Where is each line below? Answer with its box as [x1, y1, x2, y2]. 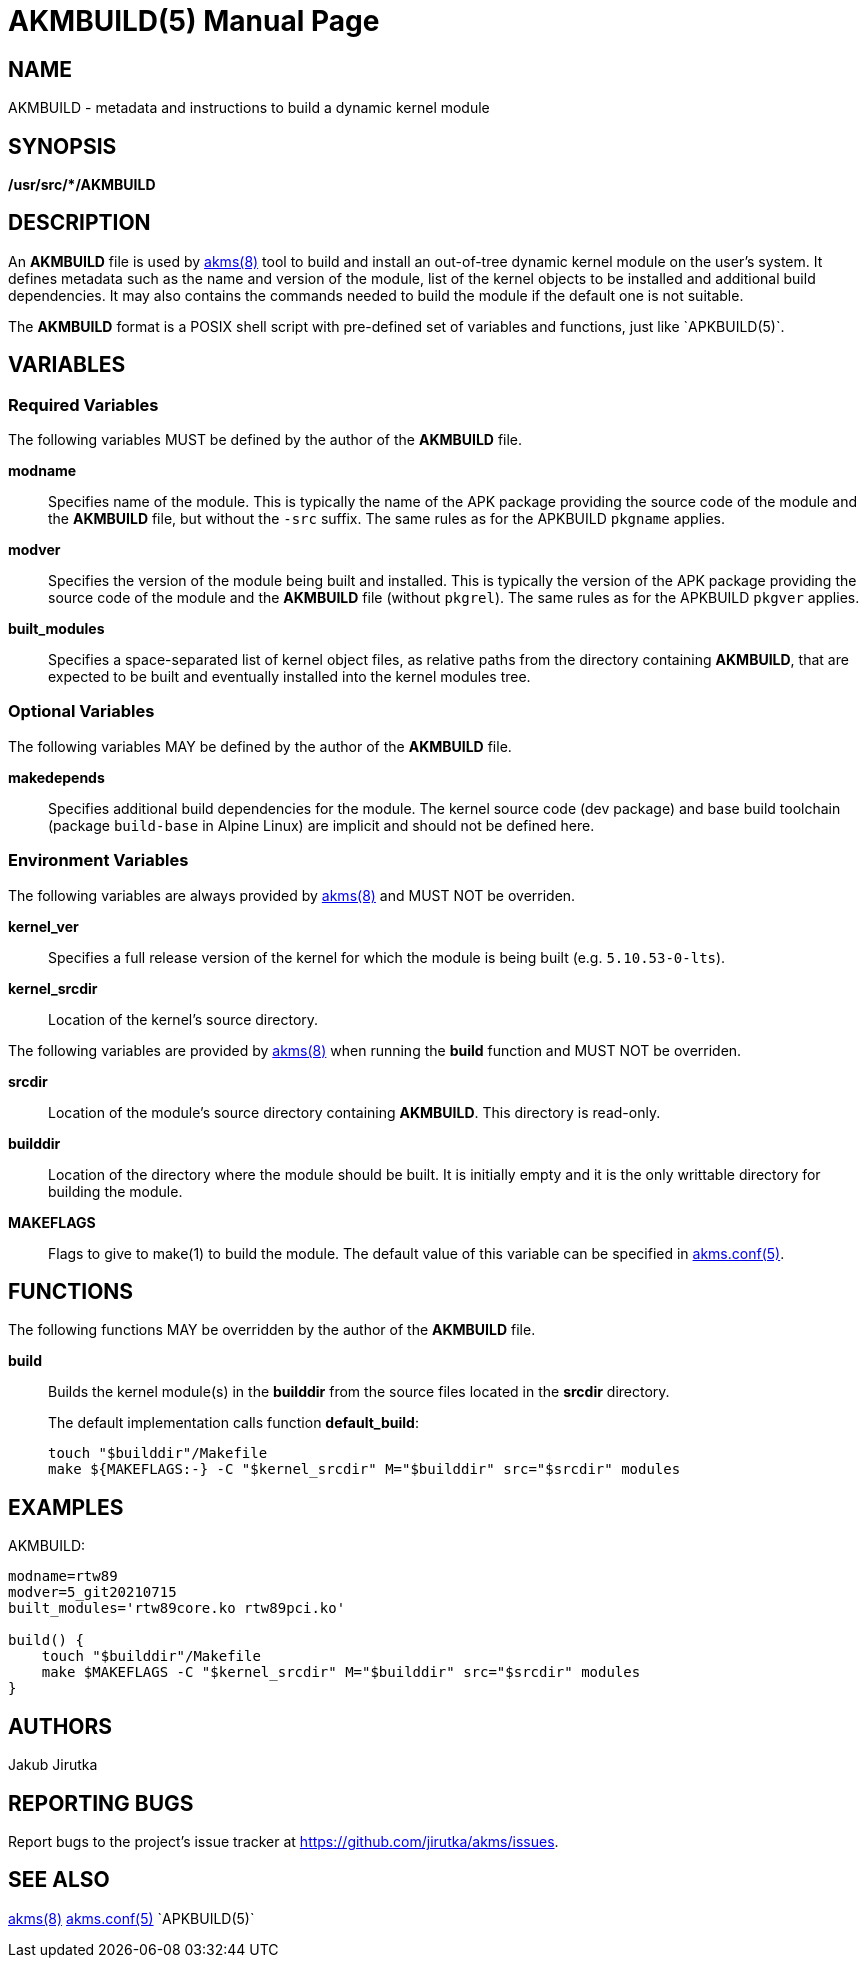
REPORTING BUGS [8, 1790, 194, 1816]
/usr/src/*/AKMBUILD [8, 176, 156, 194]
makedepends [8, 768, 105, 786]
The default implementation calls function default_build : [48, 1414, 419, 1432]
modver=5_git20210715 [8, 1584, 177, 1601]
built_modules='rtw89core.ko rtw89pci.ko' [8, 1600, 346, 1617]
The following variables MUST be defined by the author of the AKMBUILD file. [8, 431, 523, 449]
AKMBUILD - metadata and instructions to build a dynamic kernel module [8, 99, 490, 117]
